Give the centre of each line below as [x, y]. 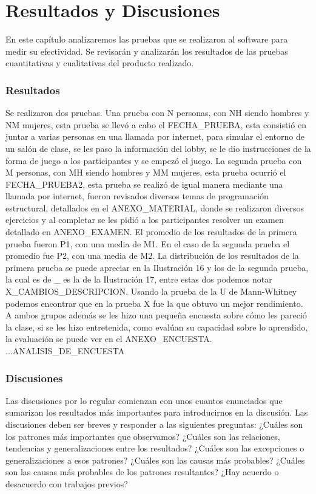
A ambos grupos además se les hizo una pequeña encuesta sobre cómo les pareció [156, 315]
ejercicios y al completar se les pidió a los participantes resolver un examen [145, 220]
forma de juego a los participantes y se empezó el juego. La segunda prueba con [154, 160]
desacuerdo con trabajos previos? [67, 483]
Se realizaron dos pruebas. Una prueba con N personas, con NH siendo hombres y [157, 113]
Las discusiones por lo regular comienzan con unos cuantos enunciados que [144, 400]
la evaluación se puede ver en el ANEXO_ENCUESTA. [109, 339]
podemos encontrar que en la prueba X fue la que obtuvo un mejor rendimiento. [154, 303]
